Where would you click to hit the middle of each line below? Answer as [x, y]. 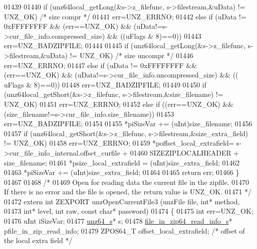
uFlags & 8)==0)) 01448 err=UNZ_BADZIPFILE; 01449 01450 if [105, 84]
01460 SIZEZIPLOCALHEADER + [185, 152]
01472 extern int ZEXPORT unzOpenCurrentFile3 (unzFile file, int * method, [122, 201]
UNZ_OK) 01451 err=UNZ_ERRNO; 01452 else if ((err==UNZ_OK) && [119, 104]
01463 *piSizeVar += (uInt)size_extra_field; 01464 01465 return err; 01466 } [122, 172]
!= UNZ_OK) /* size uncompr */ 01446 [131, 55]
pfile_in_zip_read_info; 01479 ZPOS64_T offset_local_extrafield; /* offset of [125, 230]
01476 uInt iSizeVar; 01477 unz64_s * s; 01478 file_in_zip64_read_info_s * [118, 221]
